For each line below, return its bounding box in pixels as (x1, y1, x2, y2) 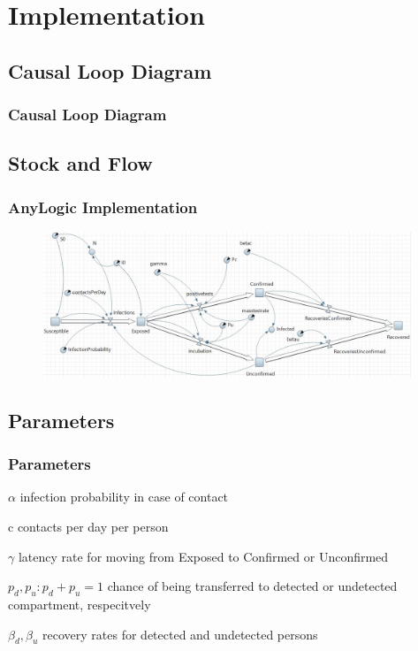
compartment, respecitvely (8, 595, 151, 613)
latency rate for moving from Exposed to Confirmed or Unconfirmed (18, 547, 389, 565)
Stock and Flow (8, 149, 153, 177)
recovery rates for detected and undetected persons (42, 624, 318, 643)
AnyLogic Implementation (8, 195, 198, 218)
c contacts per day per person (8, 517, 169, 536)
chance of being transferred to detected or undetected (107, 577, 398, 595)
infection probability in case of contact (19, 487, 229, 506)
